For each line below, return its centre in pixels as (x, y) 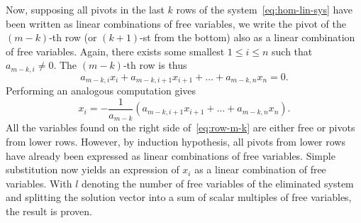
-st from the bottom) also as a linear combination (248, 37)
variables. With (39, 183)
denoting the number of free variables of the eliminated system (217, 183)
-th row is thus (155, 65)
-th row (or (73, 37)
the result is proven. (49, 211)
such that (292, 51)
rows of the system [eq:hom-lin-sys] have (265, 9)
